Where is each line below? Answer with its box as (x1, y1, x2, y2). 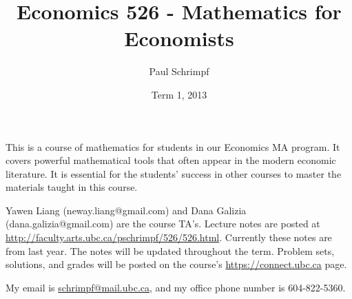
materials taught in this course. (6, 180, 138, 194)
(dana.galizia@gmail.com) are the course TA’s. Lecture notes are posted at (6, 216, 320, 231)
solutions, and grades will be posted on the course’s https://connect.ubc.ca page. (6, 257, 347, 271)
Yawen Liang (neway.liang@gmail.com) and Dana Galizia (6, 203, 247, 217)
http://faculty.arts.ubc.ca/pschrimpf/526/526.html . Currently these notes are (6, 230, 332, 245)
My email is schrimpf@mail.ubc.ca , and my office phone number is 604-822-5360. (6, 280, 346, 294)
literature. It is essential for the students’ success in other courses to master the (6, 166, 342, 181)
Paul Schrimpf (149, 64, 209, 79)
